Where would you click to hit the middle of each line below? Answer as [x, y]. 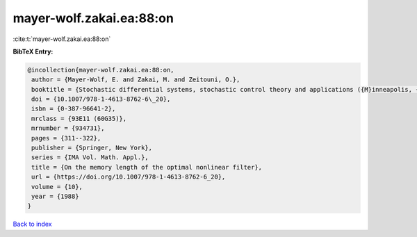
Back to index [32, 224]
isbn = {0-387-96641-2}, [74, 109]
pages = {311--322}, [66, 138]
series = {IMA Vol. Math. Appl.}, [90, 157]
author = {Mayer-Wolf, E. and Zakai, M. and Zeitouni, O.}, [136, 80]
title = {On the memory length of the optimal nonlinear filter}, [147, 167]
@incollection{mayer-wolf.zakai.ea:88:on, [101, 70]
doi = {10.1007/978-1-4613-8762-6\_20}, [101, 99]
